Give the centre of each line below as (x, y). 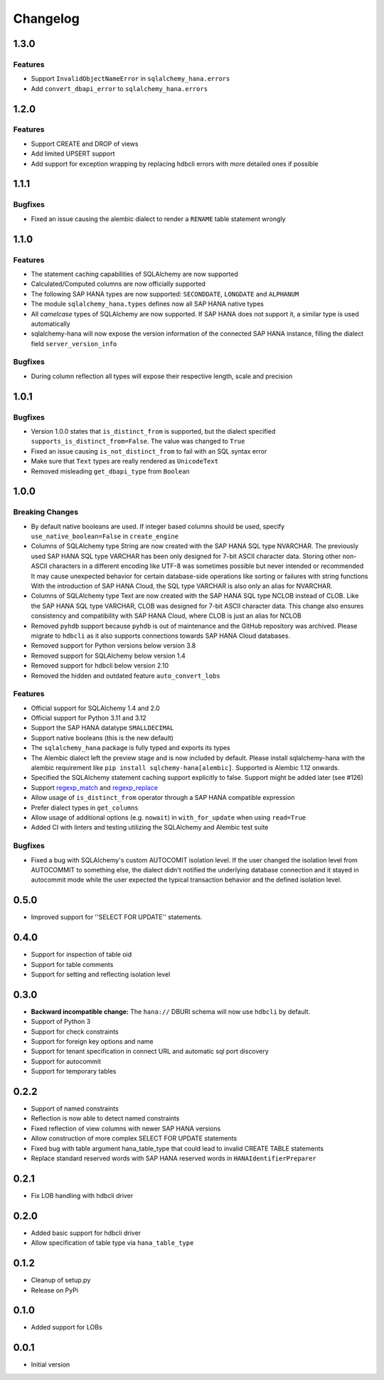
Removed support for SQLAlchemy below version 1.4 (108, 656)
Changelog (46, 18)
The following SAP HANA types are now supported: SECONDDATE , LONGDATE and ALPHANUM (165, 294)
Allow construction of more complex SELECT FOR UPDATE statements (134, 1138)
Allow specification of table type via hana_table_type (112, 1243)
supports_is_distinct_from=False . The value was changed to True (138, 442)
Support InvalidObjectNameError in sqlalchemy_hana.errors (130, 79)
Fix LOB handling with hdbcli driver (82, 1195)
